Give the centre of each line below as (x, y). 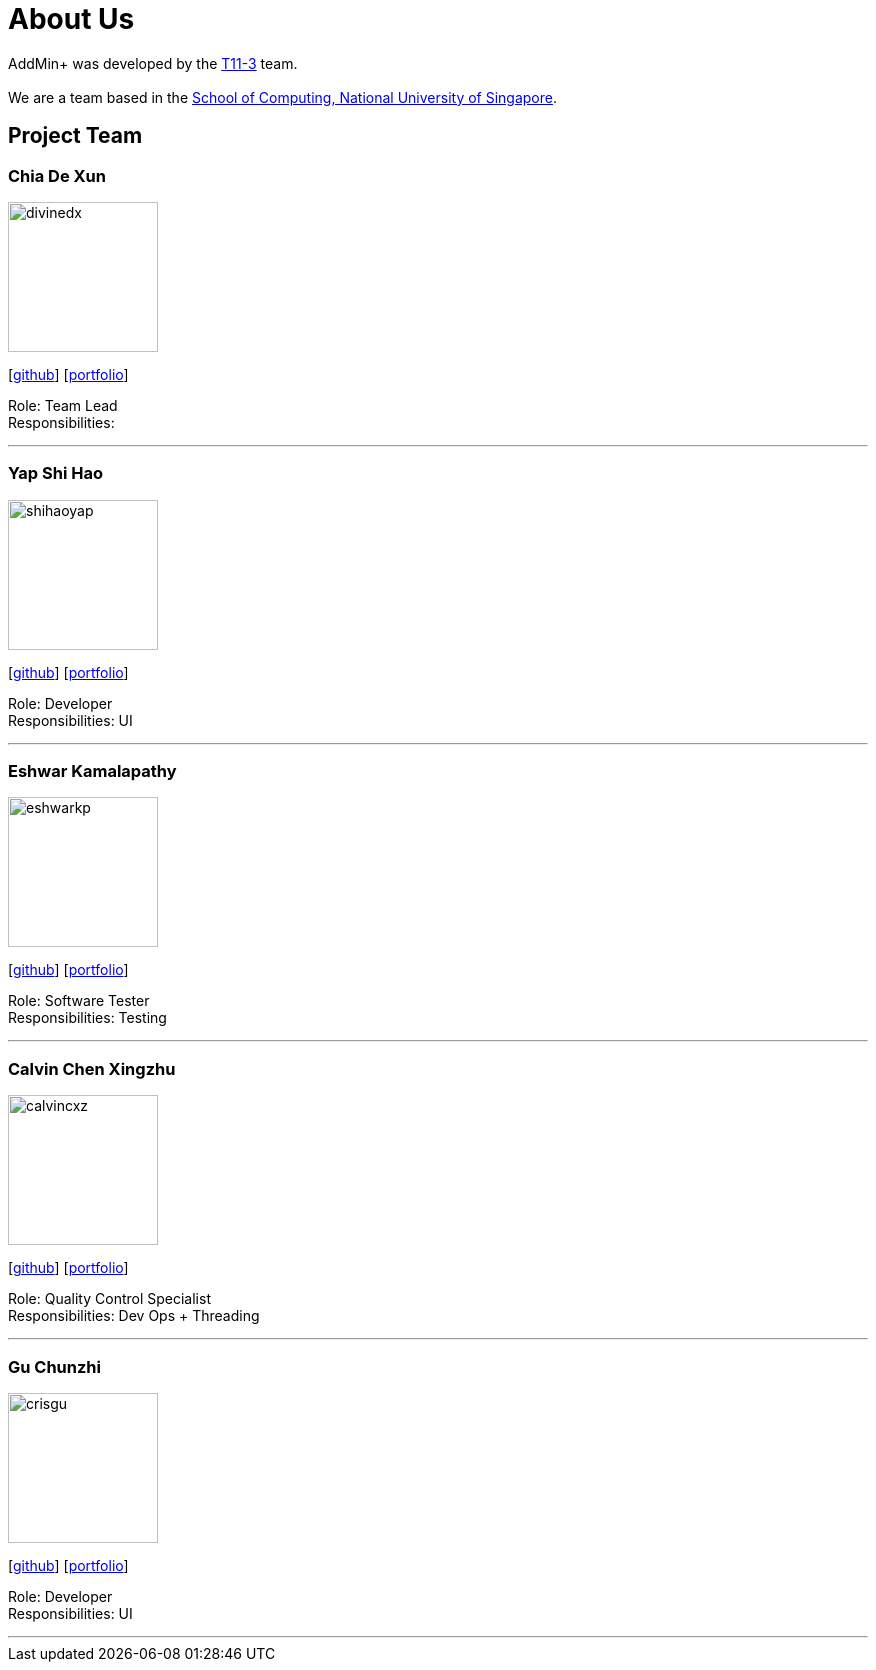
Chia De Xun (57, 175)
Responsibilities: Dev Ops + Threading (134, 1316)
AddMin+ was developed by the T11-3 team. (153, 63)
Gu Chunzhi (54, 1366)
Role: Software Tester (79, 1001)
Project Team (75, 136)
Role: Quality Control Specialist (109, 1299)
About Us (71, 19)
